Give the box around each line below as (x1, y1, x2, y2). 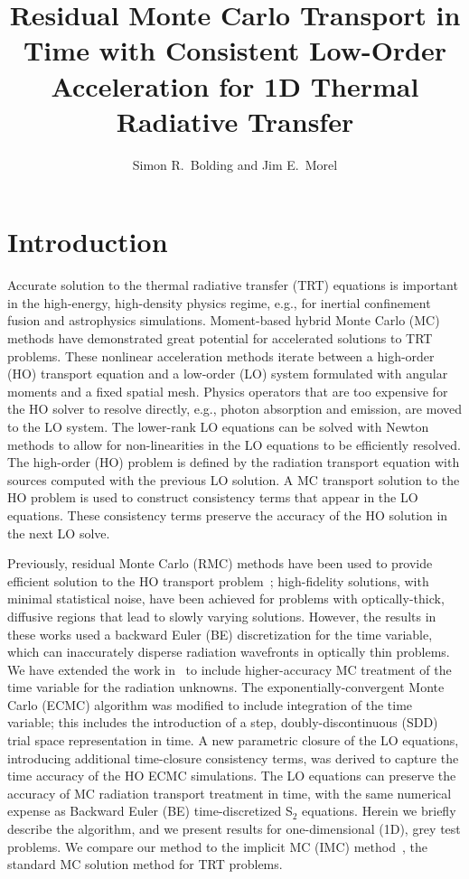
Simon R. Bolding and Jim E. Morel (132, 154, 338, 173)
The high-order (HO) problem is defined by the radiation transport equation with (7, 453, 460, 472)
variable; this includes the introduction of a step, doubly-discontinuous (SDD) (7, 713, 438, 732)
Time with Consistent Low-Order (23, 32, 447, 69)
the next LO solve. (7, 523, 110, 542)
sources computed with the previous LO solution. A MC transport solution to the (7, 470, 460, 489)
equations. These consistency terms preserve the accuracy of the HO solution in (7, 505, 448, 524)
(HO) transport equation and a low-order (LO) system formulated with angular (7, 364, 448, 383)
